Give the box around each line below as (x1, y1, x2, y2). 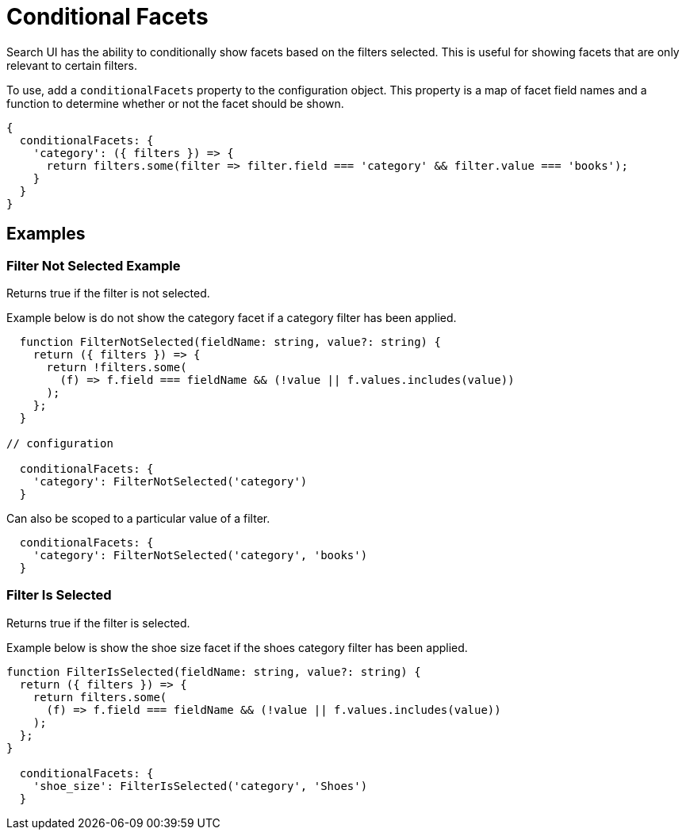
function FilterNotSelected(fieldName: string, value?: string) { (19, 335, 441, 348)
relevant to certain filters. (6, 58, 137, 72)
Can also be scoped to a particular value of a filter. (6, 511, 270, 525)
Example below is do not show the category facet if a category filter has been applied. (6, 310, 457, 324)
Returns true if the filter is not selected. (6, 286, 210, 300)
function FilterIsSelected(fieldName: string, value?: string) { (6, 665, 421, 678)
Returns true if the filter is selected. (6, 615, 190, 630)
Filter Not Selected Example (6, 257, 181, 274)
